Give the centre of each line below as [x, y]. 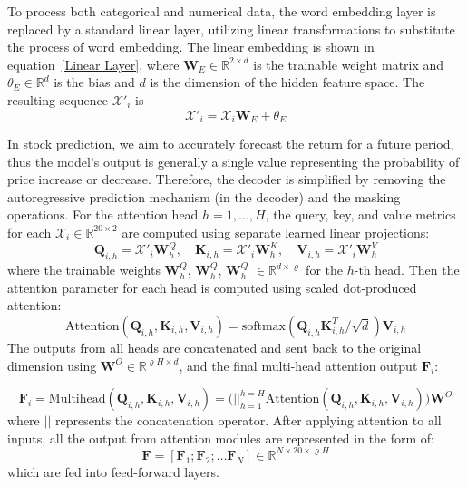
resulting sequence [58, 99]
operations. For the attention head [103, 214]
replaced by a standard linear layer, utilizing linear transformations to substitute [231, 29]
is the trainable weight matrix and [349, 64]
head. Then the [417, 270]
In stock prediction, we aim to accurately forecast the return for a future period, [231, 144]
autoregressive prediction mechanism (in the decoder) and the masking [204, 196]
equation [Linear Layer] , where [93, 64]
